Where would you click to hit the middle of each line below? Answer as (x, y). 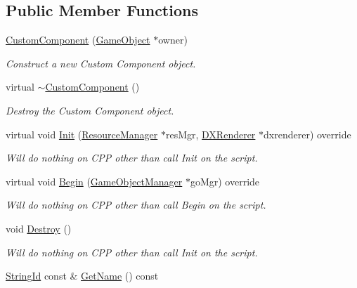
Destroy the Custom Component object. (90, 110)
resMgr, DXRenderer (210, 134)
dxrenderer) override (307, 134)
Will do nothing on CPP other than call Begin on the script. (136, 205)
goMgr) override (225, 181)
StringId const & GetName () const (82, 276)
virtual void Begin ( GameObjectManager (94, 181)
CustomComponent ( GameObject (78, 40)
